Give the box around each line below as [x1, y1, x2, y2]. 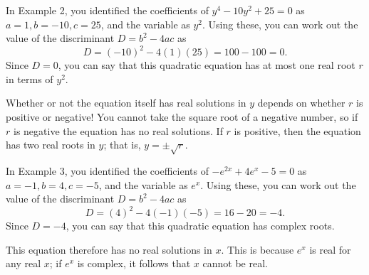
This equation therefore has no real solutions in [6, 242, 212, 257]
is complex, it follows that [77, 256, 191, 271]
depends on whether [257, 95, 345, 110]
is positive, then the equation [234, 123, 361, 138]
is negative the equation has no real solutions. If [13, 123, 223, 138]
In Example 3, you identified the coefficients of [6, 163, 209, 178]
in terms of [6, 71, 53, 86]
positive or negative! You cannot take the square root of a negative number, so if [6, 109, 358, 124]
